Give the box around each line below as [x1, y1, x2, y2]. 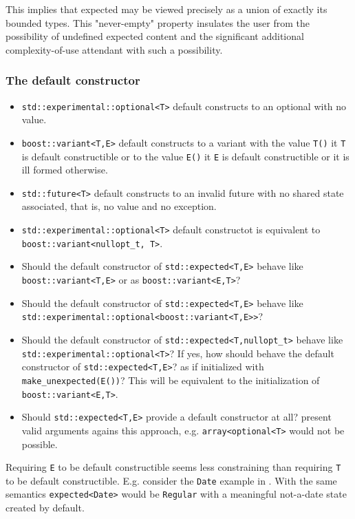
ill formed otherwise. [21, 162, 108, 177]
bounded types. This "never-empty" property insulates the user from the [6, 15, 310, 30]
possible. [21, 436, 58, 451]
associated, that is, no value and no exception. [21, 199, 217, 213]
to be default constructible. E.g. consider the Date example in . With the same [6, 473, 337, 487]
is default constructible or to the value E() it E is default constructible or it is [21, 149, 349, 163]
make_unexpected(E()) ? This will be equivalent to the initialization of [21, 372, 320, 387]
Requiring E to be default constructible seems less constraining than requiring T [6, 460, 341, 474]
